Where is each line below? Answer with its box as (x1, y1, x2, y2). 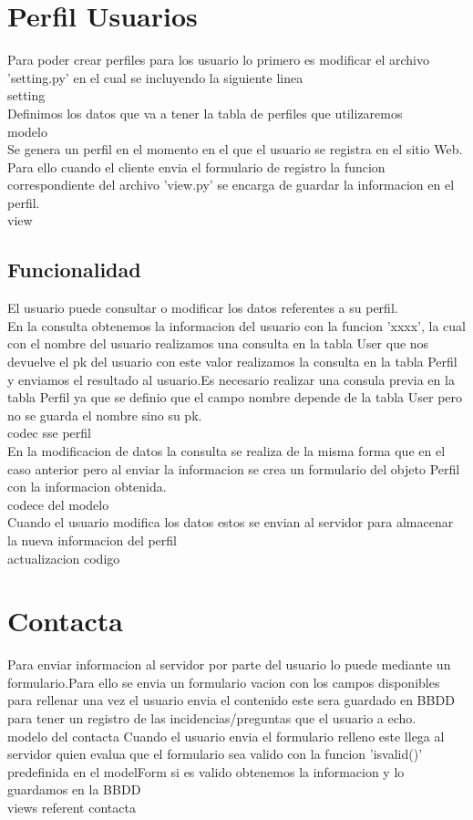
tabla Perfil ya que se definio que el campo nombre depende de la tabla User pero (7, 388, 463, 407)
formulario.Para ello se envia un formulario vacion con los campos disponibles (7, 672, 440, 691)
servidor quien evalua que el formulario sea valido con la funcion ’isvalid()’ (7, 744, 423, 763)
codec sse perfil (7, 423, 91, 442)
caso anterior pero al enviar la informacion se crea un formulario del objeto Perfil (7, 459, 460, 478)
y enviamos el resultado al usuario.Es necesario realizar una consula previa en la (7, 369, 455, 389)
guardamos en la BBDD (7, 780, 141, 799)
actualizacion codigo (7, 548, 120, 567)
